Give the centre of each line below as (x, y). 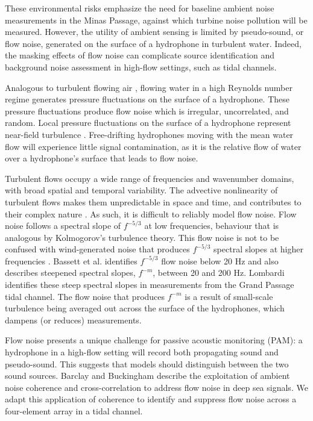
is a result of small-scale (229, 296)
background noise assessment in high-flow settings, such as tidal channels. (141, 67)
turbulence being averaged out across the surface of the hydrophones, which (145, 308)
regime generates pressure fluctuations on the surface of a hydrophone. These (147, 99)
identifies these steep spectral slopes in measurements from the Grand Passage (150, 285)
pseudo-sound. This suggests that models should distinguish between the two (147, 363)
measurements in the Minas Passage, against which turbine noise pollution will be (156, 20)
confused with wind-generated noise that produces (97, 249)
